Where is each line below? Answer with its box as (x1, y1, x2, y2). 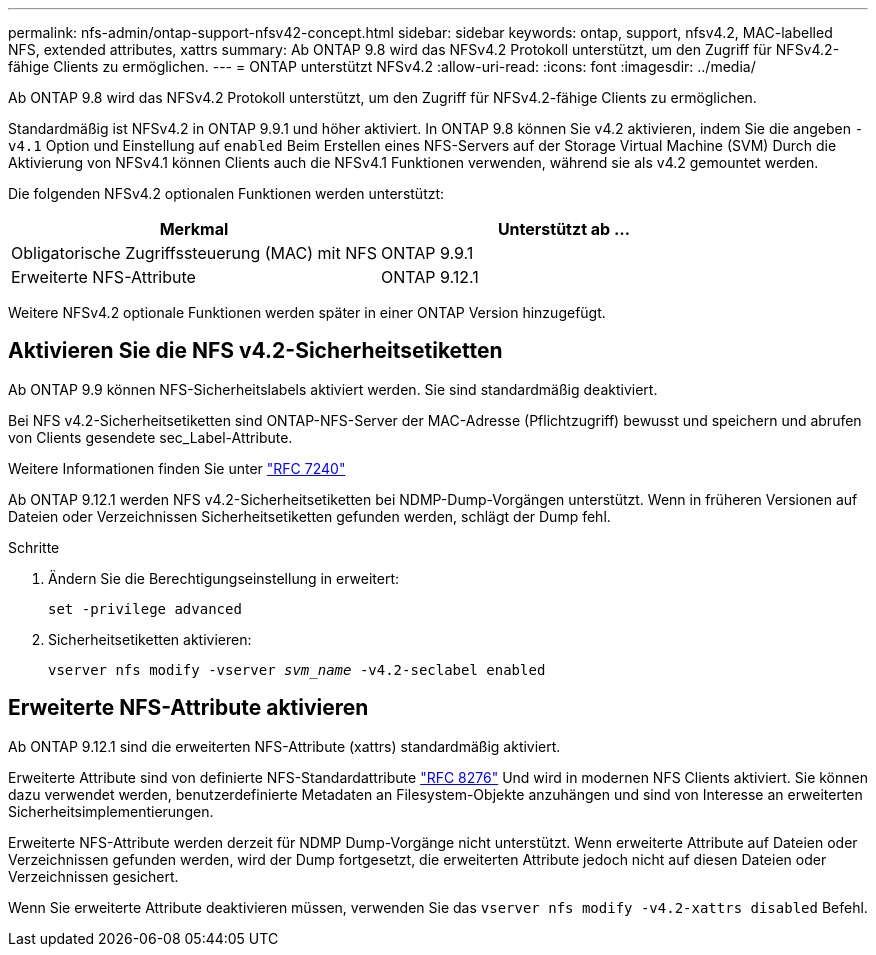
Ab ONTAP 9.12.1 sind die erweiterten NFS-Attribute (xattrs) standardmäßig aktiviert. (8, 737, 561, 755)
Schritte (8, 538, 60, 556)
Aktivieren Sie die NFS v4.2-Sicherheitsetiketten (8, 338, 503, 364)
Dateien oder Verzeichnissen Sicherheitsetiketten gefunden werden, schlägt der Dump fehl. (8, 507, 611, 525)
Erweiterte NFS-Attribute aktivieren (8, 695, 369, 721)
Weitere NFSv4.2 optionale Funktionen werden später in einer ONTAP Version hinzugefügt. (8, 304, 606, 321)
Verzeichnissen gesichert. (8, 867, 179, 885)
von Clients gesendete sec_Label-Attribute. (8, 428, 293, 446)
